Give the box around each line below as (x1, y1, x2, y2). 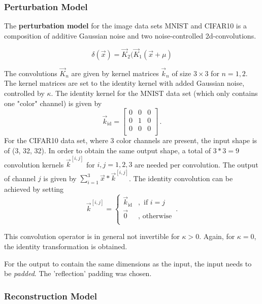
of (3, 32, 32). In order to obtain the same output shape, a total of (4, 145, 211, 155)
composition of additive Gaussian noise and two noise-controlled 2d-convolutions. (4, 30, 256, 41)
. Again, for (199, 231, 235, 242)
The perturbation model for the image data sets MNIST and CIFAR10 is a (4, 20, 247, 31)
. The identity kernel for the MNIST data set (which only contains (51, 88, 258, 98)
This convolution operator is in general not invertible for (4, 231, 180, 242)
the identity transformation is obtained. (4, 241, 127, 251)
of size (172, 67, 191, 78)
